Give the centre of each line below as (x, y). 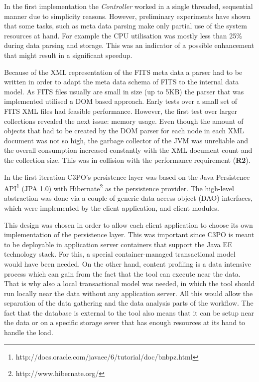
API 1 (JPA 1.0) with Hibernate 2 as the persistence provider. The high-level (119, 188)
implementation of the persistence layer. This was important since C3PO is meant (129, 234)
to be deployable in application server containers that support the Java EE (118, 244)
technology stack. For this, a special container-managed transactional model (120, 254)
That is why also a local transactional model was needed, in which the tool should (129, 283)
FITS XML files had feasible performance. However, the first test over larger (121, 111)
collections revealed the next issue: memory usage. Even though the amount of (124, 121)
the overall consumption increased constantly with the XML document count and (128, 150)
